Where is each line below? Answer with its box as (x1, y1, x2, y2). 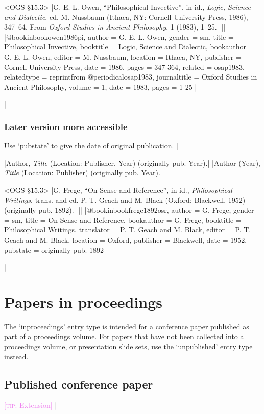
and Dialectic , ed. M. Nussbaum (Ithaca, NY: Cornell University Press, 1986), (4, 11, 248, 22)
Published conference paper (4, 376, 153, 392)
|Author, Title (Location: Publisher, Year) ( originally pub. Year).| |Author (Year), (4, 157, 260, 168)
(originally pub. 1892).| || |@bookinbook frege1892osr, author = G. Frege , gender (4, 204, 254, 215)
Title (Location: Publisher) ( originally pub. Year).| (4, 167, 162, 178)
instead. (4, 351, 29, 361)
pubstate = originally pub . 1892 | (4, 244, 108, 255)
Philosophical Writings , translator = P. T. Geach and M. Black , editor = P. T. (4, 224, 251, 235)
